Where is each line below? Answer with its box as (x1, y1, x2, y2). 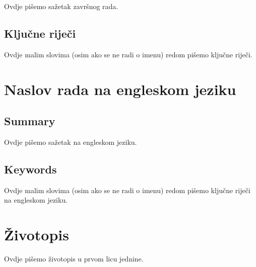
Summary (4, 113, 55, 129)
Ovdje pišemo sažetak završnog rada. (4, 1, 118, 11)
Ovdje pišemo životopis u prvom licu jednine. (4, 253, 144, 264)
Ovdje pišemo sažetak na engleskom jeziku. (4, 136, 137, 147)
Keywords (4, 161, 57, 176)
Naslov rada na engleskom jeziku (4, 78, 236, 99)
